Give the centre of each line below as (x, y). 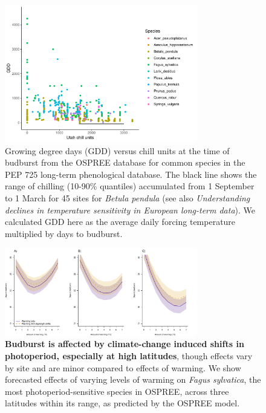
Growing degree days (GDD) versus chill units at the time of (117, 150)
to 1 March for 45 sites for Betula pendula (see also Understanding (128, 197)
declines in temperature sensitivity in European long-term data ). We (130, 210)
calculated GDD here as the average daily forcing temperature (120, 222)
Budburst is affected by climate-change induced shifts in (125, 344)
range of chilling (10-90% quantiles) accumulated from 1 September (130, 186)
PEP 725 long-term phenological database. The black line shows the (131, 174)
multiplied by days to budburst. (64, 233)
